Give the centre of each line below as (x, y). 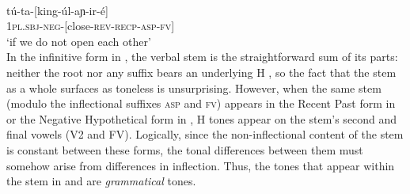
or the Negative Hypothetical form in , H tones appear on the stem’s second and (202, 118)
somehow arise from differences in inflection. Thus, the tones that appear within (201, 165)
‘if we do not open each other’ (79, 41)
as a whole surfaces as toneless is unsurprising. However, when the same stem (194, 87)
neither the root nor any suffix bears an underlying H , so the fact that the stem (201, 72)
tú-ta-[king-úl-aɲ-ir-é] (57, 10)
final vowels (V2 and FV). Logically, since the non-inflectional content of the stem (205, 134)
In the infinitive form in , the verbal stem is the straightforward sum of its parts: (202, 57)
